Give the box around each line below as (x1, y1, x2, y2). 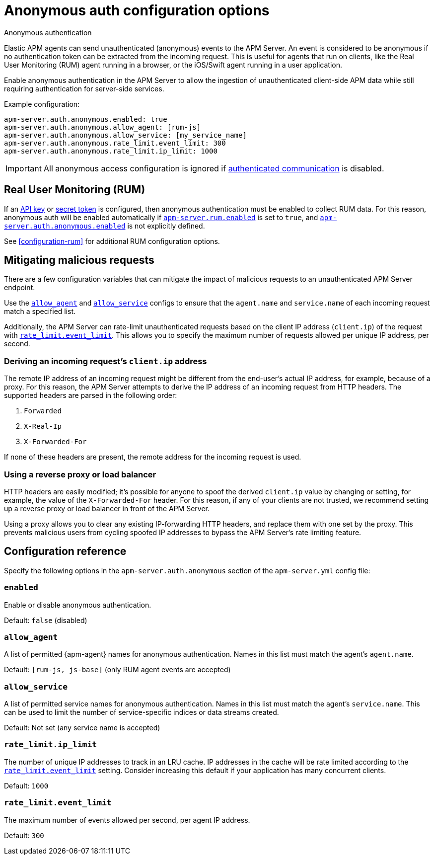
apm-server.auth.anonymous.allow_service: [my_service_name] (4, 131, 247, 139)
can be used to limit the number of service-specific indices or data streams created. (4, 708, 279, 717)
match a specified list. (4, 307, 76, 316)
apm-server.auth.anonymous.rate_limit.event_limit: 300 (4, 139, 226, 147)
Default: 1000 (4, 781, 49, 790)
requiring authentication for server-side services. (4, 84, 164, 93)
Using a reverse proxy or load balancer (4, 469, 156, 479)
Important (5, 163, 42, 173)
